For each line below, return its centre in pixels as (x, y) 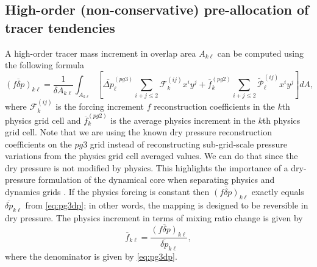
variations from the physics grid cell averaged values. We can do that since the (151, 156)
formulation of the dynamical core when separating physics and (156, 180)
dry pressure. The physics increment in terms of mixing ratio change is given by (154, 217)
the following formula (45, 65)
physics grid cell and (43, 120)
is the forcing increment (100, 106)
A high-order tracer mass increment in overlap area (101, 53)
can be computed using (261, 53)
